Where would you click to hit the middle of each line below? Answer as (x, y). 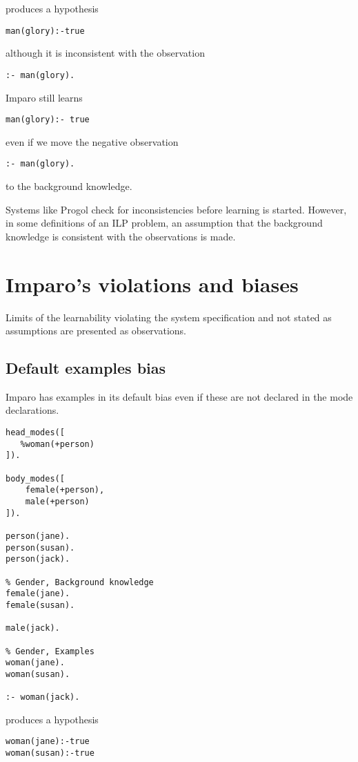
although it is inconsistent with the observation (105, 53)
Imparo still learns (44, 97)
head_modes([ (35, 433)
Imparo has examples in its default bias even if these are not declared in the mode (179, 396)
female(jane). (38, 594)
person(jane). (38, 536)
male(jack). (33, 628)
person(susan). (40, 547)
